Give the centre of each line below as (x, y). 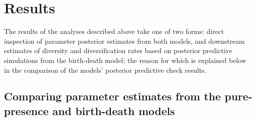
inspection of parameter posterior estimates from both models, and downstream (124, 41)
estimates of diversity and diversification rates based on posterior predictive (118, 50)
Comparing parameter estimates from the (112, 96)
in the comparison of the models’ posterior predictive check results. (105, 70)
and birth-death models (114, 110)
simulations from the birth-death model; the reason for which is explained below (125, 60)
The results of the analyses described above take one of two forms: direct (114, 31)
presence (26, 110)
